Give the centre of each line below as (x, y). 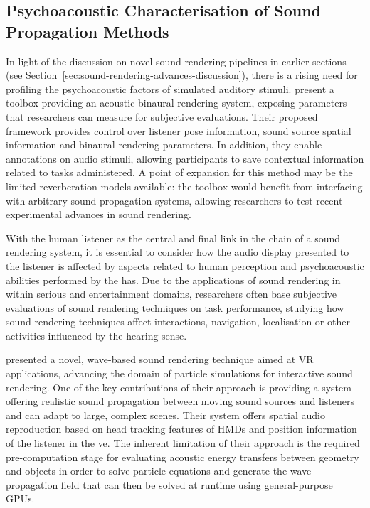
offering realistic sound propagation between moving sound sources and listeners (180, 401)
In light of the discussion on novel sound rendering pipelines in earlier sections (176, 61)
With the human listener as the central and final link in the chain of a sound (173, 238)
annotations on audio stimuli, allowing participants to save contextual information (185, 158)
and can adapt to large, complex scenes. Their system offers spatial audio (165, 415)
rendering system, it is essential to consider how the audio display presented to (178, 252)
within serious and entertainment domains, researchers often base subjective (171, 294)
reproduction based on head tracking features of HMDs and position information (181, 429)
